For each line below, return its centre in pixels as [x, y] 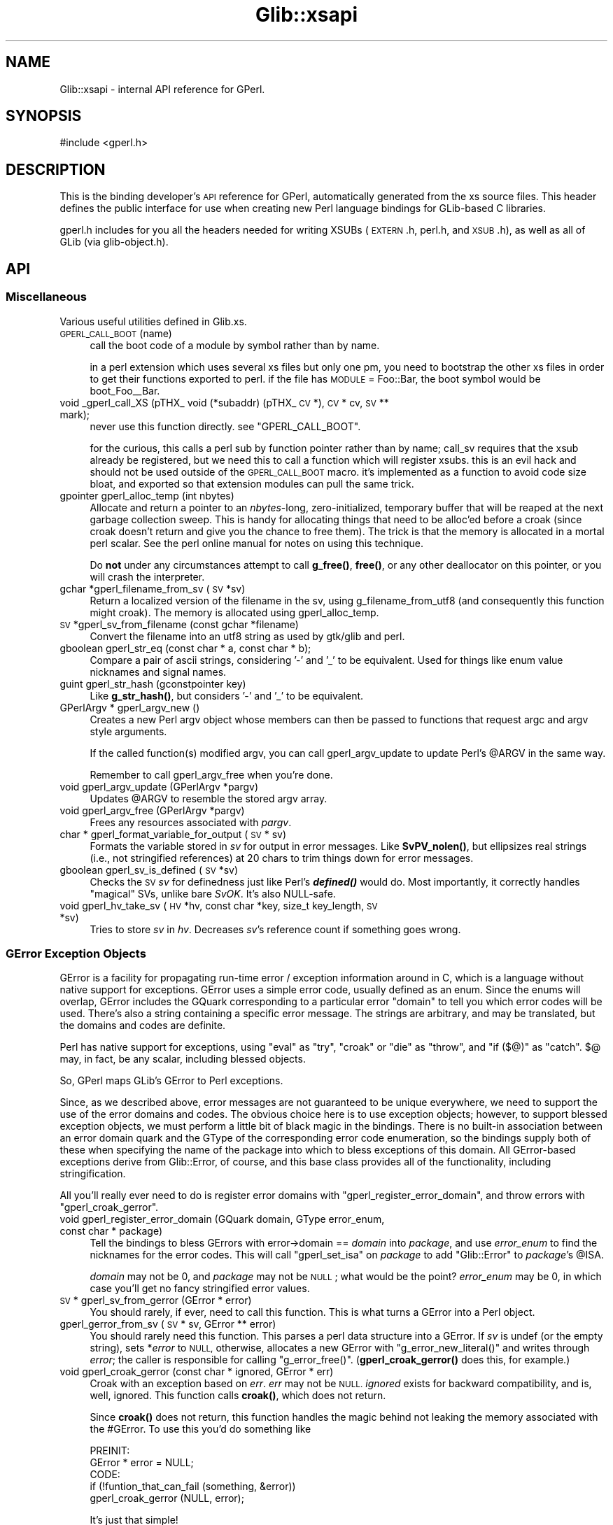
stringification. [93, 1174]
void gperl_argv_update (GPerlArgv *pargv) [159, 786]
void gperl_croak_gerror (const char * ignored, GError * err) [197, 1372]
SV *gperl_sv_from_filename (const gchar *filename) [179, 624]
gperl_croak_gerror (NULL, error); [167, 1498]
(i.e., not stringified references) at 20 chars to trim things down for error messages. [282, 858]
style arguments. [128, 731]
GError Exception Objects [76, 953]
